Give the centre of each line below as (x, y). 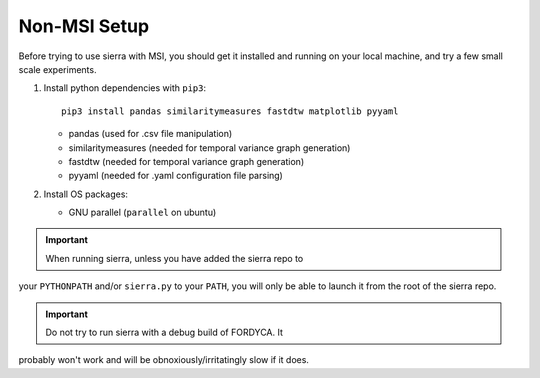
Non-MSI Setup (84, 26)
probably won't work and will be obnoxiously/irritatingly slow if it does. (164, 360)
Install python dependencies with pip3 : (125, 88)
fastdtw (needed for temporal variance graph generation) (186, 161)
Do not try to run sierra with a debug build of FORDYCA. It (164, 332)
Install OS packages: (86, 194)
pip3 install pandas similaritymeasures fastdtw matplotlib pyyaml (230, 111)
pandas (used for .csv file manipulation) (150, 134)
